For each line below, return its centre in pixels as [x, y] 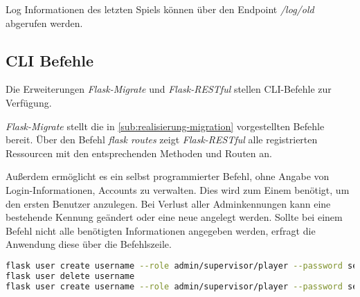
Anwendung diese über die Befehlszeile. [89, 244]
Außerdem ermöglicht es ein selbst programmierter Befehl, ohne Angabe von [168, 176]
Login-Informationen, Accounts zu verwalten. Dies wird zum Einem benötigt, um [178, 189]
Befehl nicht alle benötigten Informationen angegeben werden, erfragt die [161, 230]
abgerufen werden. [44, 22]
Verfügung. [29, 102]
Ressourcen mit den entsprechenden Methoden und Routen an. [139, 153]
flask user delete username [70, 276]
